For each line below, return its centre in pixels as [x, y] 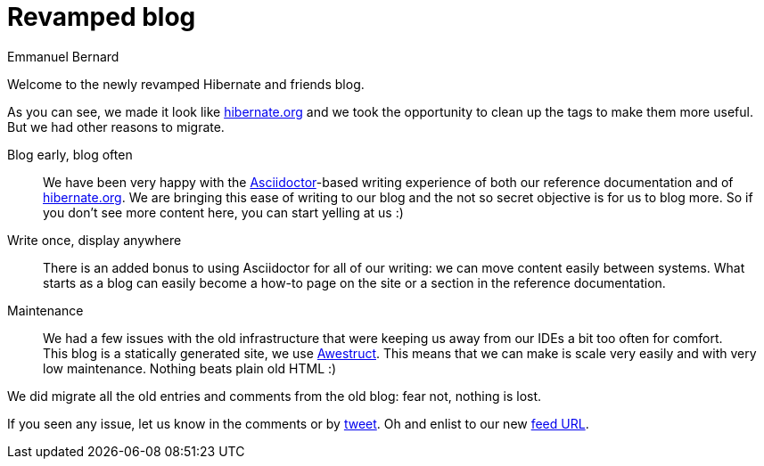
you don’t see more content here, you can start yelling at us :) [223, 212]
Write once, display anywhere [94, 240]
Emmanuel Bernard [63, 56]
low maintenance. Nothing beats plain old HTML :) [190, 368]
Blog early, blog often [70, 154]
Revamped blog [102, 17]
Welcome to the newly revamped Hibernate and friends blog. [186, 84]
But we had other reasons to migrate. [116, 127]
